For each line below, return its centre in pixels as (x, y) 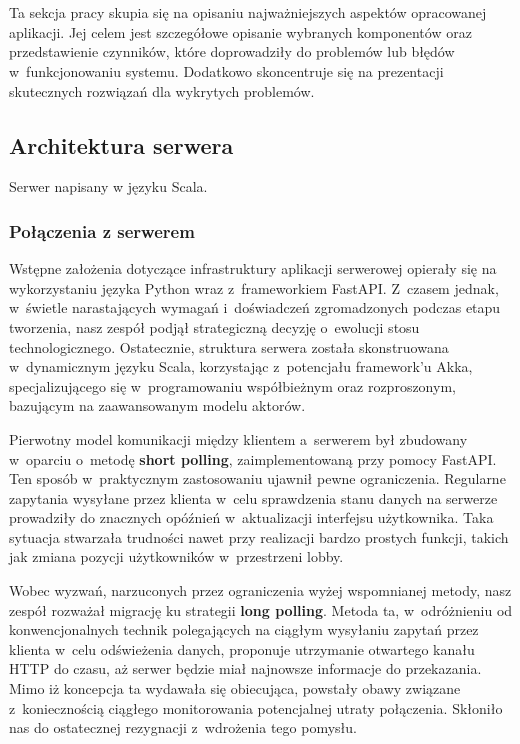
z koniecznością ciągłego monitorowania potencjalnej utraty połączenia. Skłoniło (256, 707)
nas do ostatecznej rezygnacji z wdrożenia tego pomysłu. (183, 727)
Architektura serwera (121, 144)
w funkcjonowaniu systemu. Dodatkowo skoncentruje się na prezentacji (226, 70)
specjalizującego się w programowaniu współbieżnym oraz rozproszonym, (232, 385)
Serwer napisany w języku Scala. (108, 186)
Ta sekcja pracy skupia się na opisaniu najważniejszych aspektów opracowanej (248, 12)
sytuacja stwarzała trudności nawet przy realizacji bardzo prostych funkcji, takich (259, 536)
